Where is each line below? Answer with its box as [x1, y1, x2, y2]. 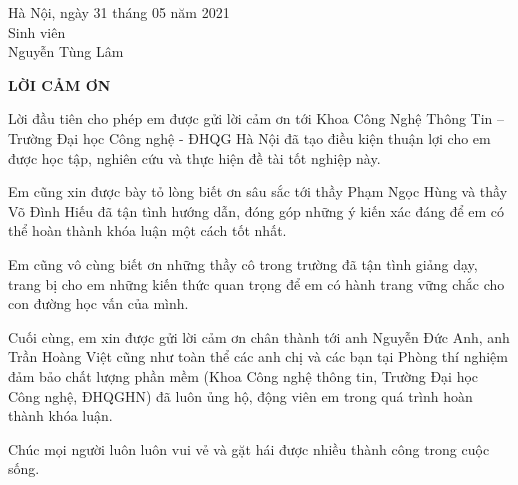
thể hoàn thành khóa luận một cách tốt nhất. [8, 220, 287, 241]
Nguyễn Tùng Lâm [8, 41, 124, 62]
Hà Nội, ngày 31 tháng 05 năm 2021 [8, 2, 230, 22]
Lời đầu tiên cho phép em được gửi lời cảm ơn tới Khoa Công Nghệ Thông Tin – [8, 108, 505, 129]
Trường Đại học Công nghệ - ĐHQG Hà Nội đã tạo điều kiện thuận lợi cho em [8, 127, 491, 148]
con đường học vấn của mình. [8, 293, 189, 314]
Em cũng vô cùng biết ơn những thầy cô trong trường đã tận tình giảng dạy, [8, 253, 478, 274]
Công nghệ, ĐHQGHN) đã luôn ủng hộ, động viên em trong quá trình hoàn [8, 385, 473, 406]
